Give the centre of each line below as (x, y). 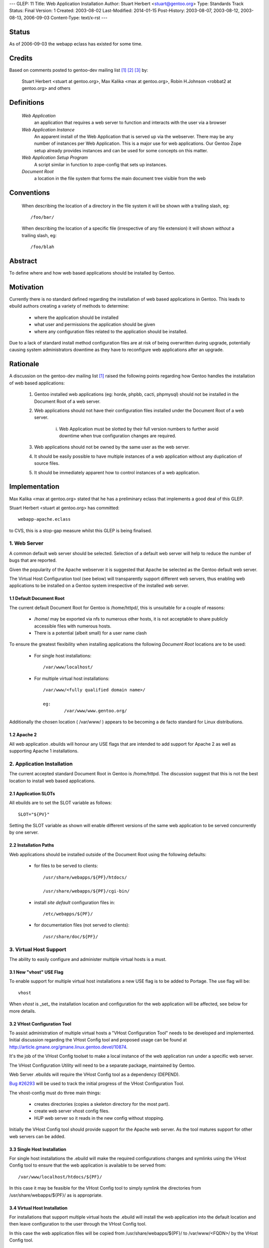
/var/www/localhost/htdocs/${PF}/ (60, 1177)
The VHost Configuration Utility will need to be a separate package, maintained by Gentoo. (102, 1065)
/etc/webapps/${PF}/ (68, 914)
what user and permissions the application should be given (95, 324)
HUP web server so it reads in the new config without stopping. (99, 1118)
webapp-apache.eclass (44, 519)
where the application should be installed (76, 317)
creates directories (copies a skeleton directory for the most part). (102, 1104)
